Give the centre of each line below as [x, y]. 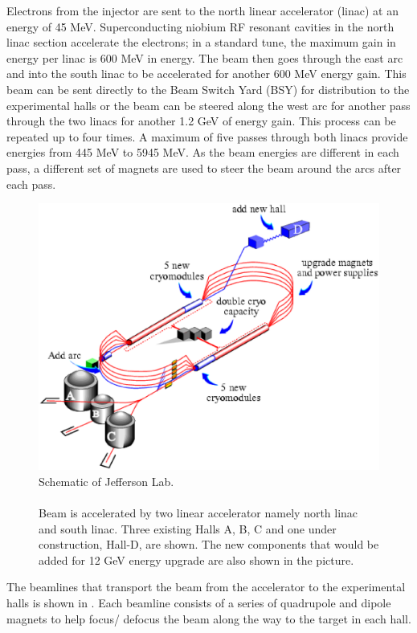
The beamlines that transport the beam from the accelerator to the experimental [206, 587]
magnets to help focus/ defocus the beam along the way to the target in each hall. [209, 618]
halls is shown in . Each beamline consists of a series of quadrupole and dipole [199, 602]
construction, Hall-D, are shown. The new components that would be [209, 544]
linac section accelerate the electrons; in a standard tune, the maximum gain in [201, 42]
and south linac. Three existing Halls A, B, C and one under [188, 528]
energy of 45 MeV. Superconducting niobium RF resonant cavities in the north [200, 26]
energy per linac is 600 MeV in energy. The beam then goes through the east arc [205, 57]
